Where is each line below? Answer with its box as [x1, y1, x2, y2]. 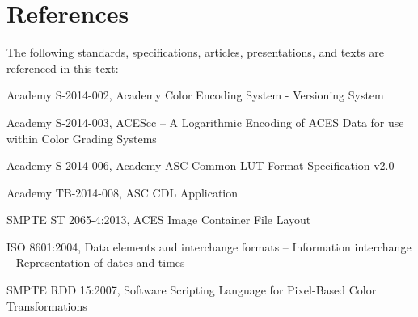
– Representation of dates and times [6, 254, 185, 271]
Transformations [6, 297, 87, 314]
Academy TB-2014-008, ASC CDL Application [6, 184, 239, 201]
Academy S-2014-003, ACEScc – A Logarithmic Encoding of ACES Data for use [6, 113, 404, 130]
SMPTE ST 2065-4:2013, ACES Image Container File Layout [6, 211, 311, 228]
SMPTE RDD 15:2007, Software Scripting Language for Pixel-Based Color [6, 281, 377, 298]
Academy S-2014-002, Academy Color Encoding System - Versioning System [6, 87, 384, 104]
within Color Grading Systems [6, 129, 157, 146]
